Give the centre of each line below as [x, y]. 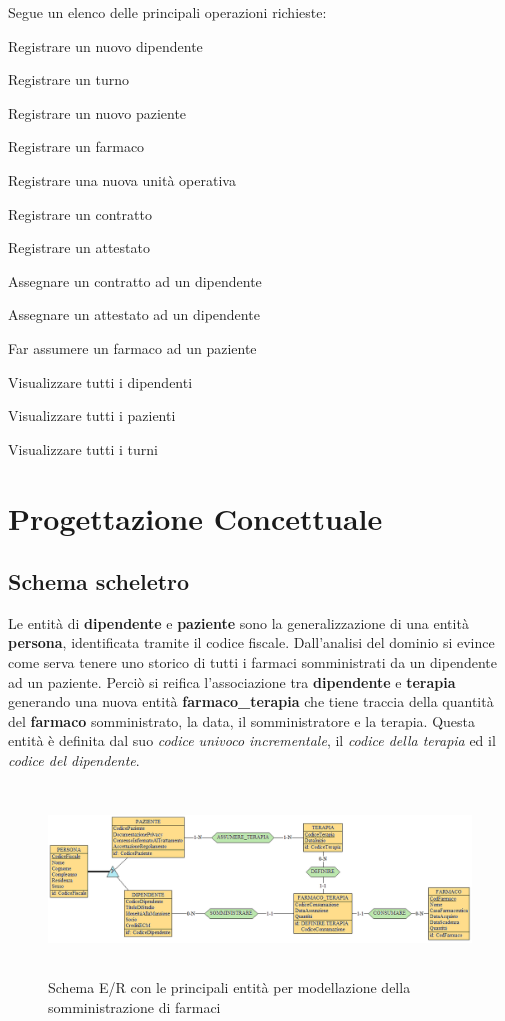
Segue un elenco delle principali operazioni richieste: [167, 12]
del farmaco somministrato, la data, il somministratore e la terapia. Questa [242, 720]
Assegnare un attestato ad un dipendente [134, 314]
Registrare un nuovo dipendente [105, 45]
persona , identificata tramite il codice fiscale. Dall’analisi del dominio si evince [251, 642]
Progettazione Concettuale [195, 517]
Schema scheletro [99, 581]
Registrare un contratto [80, 213]
